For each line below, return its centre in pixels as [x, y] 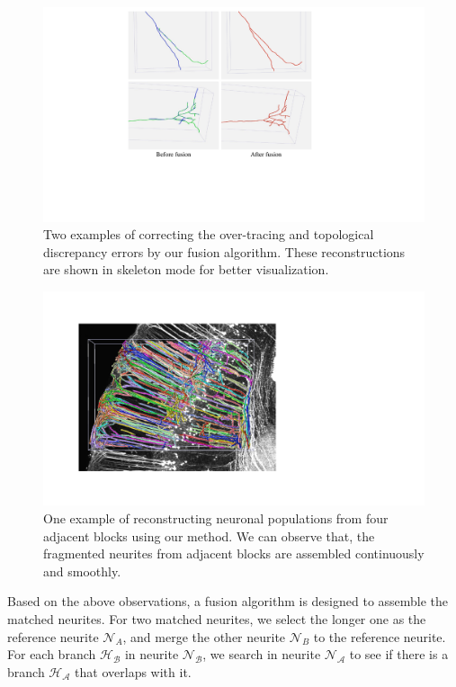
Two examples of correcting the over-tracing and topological [209, 234]
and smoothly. [82, 571]
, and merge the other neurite [204, 636]
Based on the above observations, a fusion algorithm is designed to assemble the [228, 601]
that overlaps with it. [133, 671]
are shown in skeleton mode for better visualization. [186, 269]
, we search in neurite [262, 654]
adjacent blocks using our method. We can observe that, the [209, 535]
